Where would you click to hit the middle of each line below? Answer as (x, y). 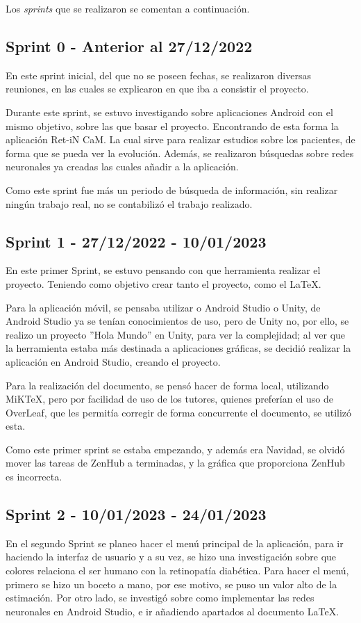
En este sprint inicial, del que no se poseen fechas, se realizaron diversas (158, 75)
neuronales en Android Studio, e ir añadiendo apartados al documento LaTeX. (173, 611)
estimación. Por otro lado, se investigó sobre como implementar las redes (160, 598)
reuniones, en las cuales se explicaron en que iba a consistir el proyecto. (157, 89)
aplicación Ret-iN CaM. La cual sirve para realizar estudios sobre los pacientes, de (180, 139)
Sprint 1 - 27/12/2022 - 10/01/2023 (136, 241)
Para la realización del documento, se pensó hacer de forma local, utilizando (167, 385)
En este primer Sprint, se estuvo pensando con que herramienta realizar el (163, 270)
